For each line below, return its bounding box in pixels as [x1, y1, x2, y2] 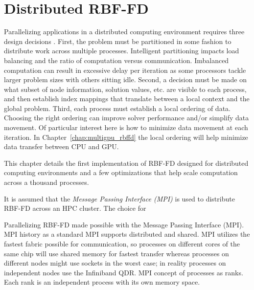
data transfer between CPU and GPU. [4, 141, 119, 152]
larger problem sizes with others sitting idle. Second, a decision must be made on [4, 74, 247, 85]
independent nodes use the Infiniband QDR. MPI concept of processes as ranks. [4, 267, 243, 277]
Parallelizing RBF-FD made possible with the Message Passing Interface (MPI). [4, 219, 244, 229]
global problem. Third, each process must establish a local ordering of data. [4, 103, 231, 113]
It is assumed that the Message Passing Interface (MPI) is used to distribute [4, 193, 235, 203]
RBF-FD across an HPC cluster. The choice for [4, 203, 146, 213]
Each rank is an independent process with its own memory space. [4, 277, 200, 287]
